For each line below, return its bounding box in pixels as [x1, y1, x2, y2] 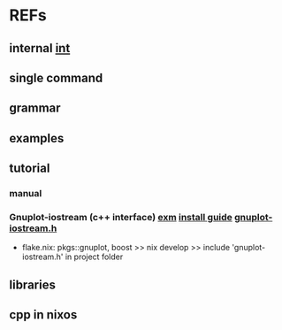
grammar [9, 101, 61, 116]
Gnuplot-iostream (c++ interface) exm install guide [9, 211, 232, 223]
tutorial [9, 161, 50, 176]
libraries [9, 277, 56, 292]
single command [9, 70, 103, 85]
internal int [9, 41, 71, 56]
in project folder [65, 251, 124, 262]
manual [9, 188, 42, 200]
